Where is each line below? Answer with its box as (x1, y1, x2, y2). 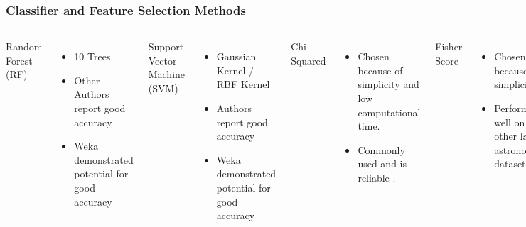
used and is (358, 156, 407, 171)
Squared (291, 52, 326, 67)
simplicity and (358, 77, 419, 92)
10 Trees (74, 49, 111, 64)
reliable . (358, 170, 396, 184)
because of (358, 62, 403, 77)
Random (6, 39, 43, 54)
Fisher (435, 39, 463, 54)
